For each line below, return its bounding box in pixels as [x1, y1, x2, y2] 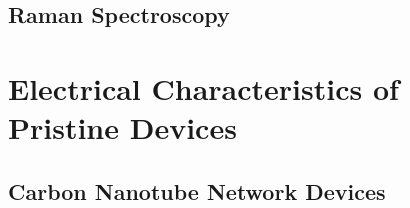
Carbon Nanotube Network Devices [8, 175, 386, 206]
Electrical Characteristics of [8, 67, 399, 108]
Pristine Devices [8, 107, 237, 148]
